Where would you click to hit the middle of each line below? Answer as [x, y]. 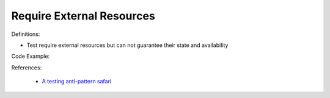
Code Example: [31, 56]
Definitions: [26, 34]
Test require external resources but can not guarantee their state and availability [127, 45]
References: [27, 68]
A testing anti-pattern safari [77, 82]
